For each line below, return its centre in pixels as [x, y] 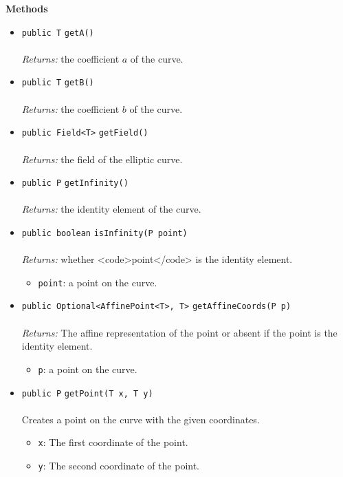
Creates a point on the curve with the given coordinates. [141, 419]
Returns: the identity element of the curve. [111, 209]
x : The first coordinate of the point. [113, 442]
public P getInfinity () [75, 183]
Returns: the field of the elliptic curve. [102, 159]
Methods [27, 8]
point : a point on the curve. [98, 282]
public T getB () [58, 83]
